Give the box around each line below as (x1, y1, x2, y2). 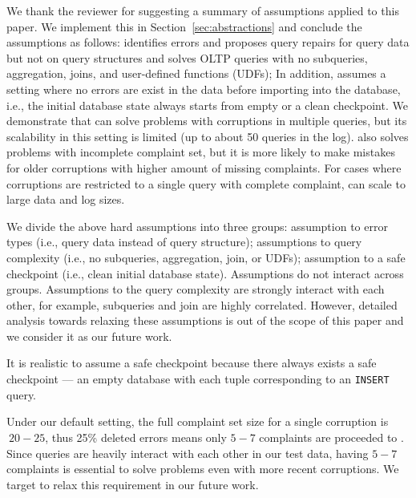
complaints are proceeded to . (259, 428, 404, 445)
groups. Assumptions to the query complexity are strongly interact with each (6, 281, 385, 298)
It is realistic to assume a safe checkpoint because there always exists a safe (6, 354, 377, 371)
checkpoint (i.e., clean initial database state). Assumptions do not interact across (6, 265, 404, 281)
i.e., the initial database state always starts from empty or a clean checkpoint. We (6, 96, 408, 113)
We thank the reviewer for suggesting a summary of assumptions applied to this (6, 2, 399, 18)
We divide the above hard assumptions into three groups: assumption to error (6, 217, 388, 234)
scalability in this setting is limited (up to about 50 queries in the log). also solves (6, 128, 409, 144)
